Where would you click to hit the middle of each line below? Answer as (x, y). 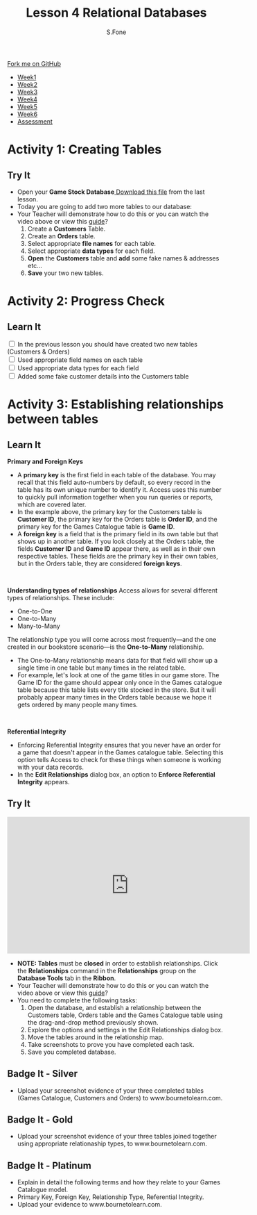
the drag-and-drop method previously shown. (93, 1022)
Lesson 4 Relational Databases (116, 13)
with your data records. (51, 767)
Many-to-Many (38, 626)
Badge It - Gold (40, 1119)
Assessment (35, 121)
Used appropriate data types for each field (78, 368)
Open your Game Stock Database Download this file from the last (111, 192)
